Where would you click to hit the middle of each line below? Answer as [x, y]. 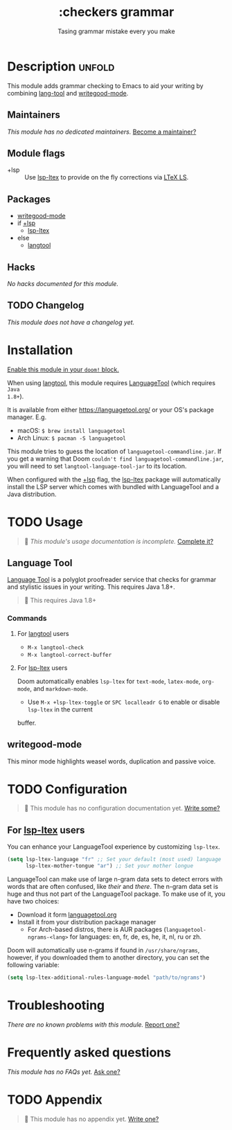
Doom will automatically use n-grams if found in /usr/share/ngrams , [104, 951]
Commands [27, 619]
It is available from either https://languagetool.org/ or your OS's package [111, 409]
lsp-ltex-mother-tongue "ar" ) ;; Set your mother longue [109, 866]
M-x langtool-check [56, 647]
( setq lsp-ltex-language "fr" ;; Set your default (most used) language [114, 860]
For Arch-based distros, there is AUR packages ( [97, 930]
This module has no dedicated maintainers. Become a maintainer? [102, 132]
